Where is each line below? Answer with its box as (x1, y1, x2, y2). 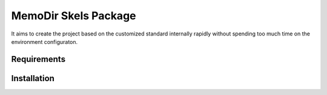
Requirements (11, 54, 66, 64)
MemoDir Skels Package (11, 9, 136, 22)
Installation (11, 73, 54, 84)
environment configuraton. (11, 38, 78, 45)
